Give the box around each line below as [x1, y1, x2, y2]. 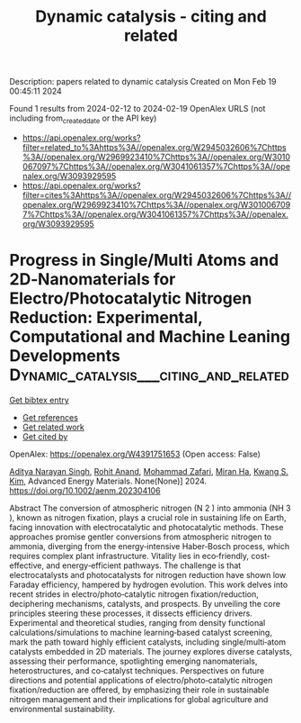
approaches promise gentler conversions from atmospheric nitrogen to [9, 531, 272, 542]
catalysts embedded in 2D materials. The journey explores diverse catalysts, [9, 646, 293, 656]
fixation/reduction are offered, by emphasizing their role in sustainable [9, 684, 270, 695]
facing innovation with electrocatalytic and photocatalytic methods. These [9, 521, 284, 532]
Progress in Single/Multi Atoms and [9, 250, 279, 271]
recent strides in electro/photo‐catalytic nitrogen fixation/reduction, [9, 588, 259, 600]
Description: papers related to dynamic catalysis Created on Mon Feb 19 [9, 77, 277, 87]
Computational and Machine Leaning [9, 327, 290, 348]
